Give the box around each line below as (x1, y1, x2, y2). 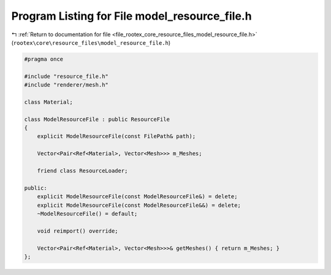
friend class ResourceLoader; (37, 168, 128, 174)
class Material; (24, 98, 74, 106)
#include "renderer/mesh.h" (24, 82, 108, 88)
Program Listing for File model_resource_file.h (11, 9, 252, 23)
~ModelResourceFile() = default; (37, 210, 138, 217)
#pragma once (24, 55, 64, 63)
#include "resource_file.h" (24, 72, 108, 80)
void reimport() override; (37, 227, 119, 234)
